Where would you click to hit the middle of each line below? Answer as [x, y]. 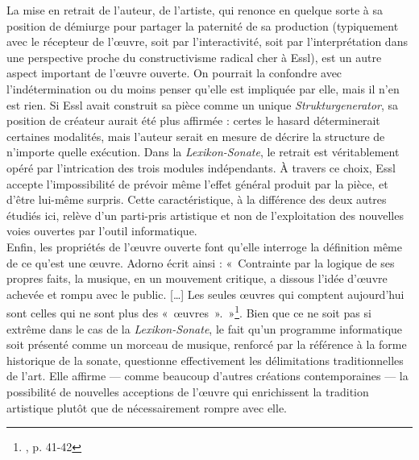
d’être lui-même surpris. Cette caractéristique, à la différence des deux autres [197, 199]
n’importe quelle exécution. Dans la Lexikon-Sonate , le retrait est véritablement [203, 152]
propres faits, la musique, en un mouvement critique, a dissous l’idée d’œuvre [197, 278]
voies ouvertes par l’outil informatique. [102, 231]
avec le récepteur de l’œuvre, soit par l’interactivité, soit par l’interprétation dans [207, 41]
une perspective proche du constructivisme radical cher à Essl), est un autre [194, 57]
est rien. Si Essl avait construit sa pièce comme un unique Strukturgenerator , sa [203, 104]
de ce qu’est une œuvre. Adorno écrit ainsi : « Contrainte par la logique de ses [201, 262]
